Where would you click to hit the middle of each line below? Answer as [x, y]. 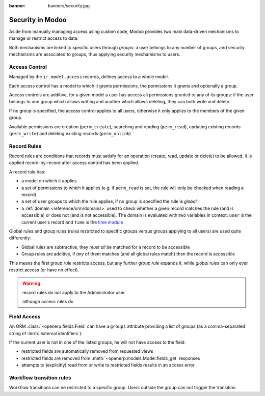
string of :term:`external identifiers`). [46, 333]
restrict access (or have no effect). [44, 270]
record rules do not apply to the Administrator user [74, 292]
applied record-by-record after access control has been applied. [74, 163]
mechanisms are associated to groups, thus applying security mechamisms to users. [95, 55]
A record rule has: [27, 171]
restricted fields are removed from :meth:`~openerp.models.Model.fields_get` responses [111, 358]
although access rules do [48, 302]
